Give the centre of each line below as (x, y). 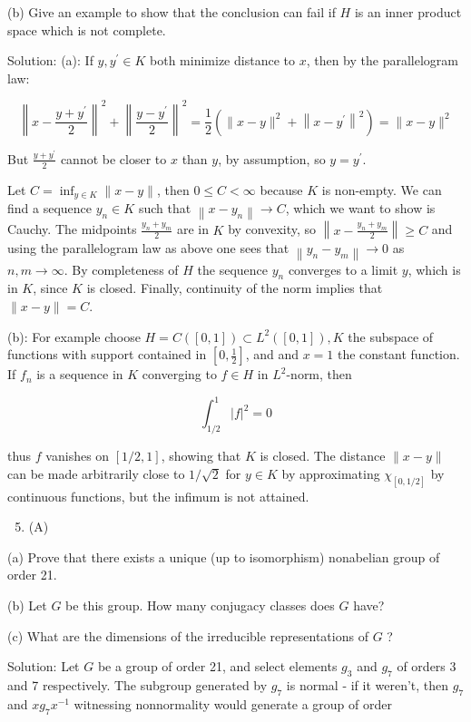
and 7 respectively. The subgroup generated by (137, 684)
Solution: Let (44, 666)
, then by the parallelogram (382, 60)
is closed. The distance (323, 456)
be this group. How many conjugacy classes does (200, 605)
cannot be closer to (113, 158)
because (281, 189)
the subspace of (391, 336)
